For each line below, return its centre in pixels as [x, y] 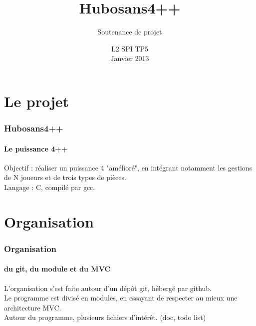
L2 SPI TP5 [130, 48]
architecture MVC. [33, 307]
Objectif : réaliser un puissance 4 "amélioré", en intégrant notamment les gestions [128, 167]
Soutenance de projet [130, 32]
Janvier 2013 [130, 58]
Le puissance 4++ [36, 148]
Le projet [37, 101]
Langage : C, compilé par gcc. [50, 187]
